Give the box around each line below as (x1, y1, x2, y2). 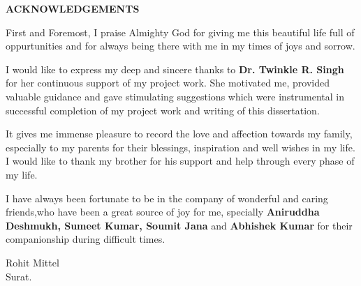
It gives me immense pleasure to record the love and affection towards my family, (6, 126, 353, 141)
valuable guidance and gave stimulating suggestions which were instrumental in (6, 89, 345, 103)
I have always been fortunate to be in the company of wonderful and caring (6, 190, 328, 205)
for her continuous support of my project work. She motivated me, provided (6, 75, 330, 90)
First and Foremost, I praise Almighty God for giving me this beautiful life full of (6, 24, 355, 39)
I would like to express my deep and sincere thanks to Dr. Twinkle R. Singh (6, 61, 344, 76)
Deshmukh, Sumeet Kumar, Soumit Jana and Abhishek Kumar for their (6, 218, 353, 232)
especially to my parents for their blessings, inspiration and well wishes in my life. (6, 140, 355, 154)
